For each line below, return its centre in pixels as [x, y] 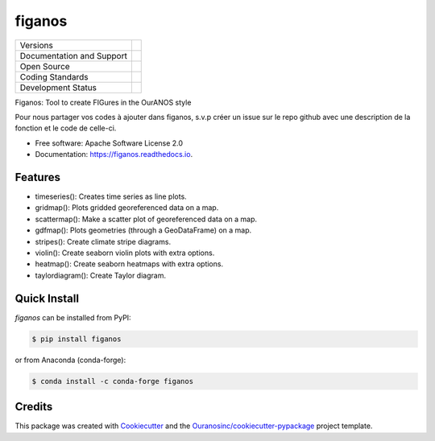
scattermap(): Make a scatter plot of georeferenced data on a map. [146, 219]
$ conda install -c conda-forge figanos [112, 381]
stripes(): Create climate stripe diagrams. [103, 241]
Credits [34, 407]
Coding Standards [54, 76]
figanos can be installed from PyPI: [73, 317]
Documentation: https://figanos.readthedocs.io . [114, 155]
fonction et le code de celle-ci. [66, 128]
